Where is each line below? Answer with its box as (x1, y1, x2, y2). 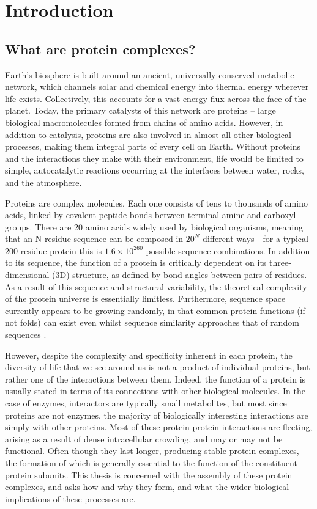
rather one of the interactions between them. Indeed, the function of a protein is (5, 372, 306, 385)
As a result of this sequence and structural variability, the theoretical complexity (5, 280, 307, 293)
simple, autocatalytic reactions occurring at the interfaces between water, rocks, (5, 164, 304, 177)
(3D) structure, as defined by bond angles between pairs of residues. (52, 268, 307, 281)
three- (269, 256, 291, 269)
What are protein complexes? (5, 39, 196, 58)
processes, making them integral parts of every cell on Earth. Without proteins (5, 140, 301, 153)
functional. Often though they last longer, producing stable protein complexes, (5, 444, 299, 457)
